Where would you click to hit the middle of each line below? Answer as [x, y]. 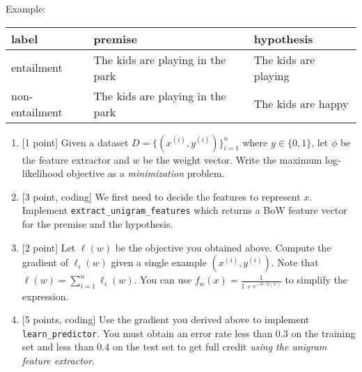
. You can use [163, 280]
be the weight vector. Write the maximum [233, 159]
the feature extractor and [76, 159]
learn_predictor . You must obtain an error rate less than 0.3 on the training [189, 333]
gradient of [45, 262]
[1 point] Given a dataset [75, 142]
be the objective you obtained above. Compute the [223, 247]
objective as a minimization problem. [145, 173]
